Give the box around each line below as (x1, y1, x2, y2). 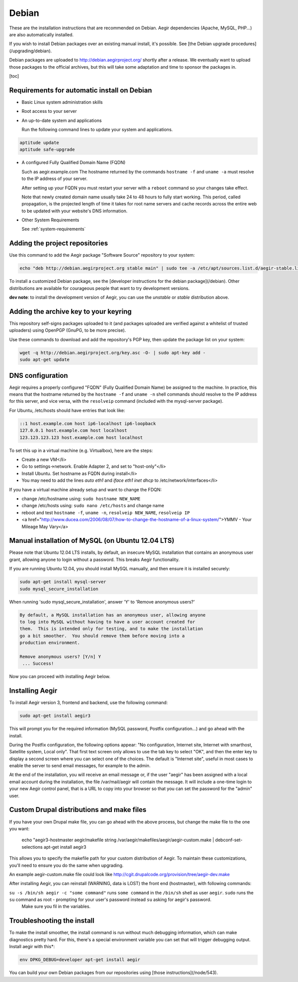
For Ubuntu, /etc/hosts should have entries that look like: (9, 407, 125, 413)
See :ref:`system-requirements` (21, 226, 86, 232)
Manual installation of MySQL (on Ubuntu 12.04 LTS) (9, 536, 175, 545)
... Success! (22, 661, 54, 666)
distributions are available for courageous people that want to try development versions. (9, 285, 190, 291)
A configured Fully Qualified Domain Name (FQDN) (21, 160, 126, 166)
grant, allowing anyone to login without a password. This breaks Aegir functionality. (9, 556, 180, 562)
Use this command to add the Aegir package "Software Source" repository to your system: (9, 252, 195, 258)
